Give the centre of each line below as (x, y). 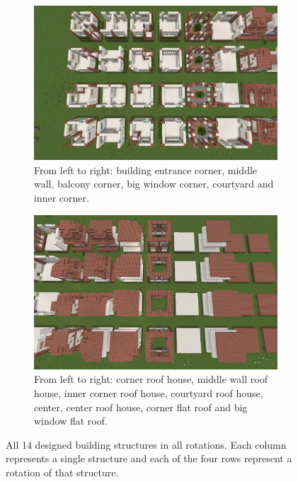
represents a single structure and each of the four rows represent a (149, 458)
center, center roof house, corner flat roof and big (141, 407)
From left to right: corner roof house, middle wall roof (151, 379)
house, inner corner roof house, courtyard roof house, (149, 393)
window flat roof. (71, 421)
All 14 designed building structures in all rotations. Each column (146, 444)
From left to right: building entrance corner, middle (146, 170)
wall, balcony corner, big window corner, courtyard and (154, 184)
